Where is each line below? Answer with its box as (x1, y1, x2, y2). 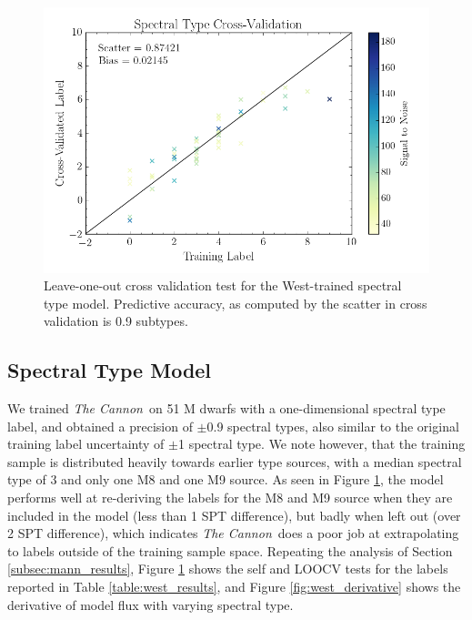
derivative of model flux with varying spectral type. (7, 595, 294, 614)
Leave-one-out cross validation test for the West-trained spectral (44, 276, 402, 295)
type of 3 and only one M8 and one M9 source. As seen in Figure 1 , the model (7, 470, 444, 489)
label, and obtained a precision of (7, 416, 193, 435)
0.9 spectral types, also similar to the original (206, 416, 459, 435)
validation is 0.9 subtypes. (44, 311, 188, 330)
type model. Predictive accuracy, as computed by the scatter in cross (44, 293, 427, 312)
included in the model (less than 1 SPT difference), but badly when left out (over (7, 505, 461, 524)
